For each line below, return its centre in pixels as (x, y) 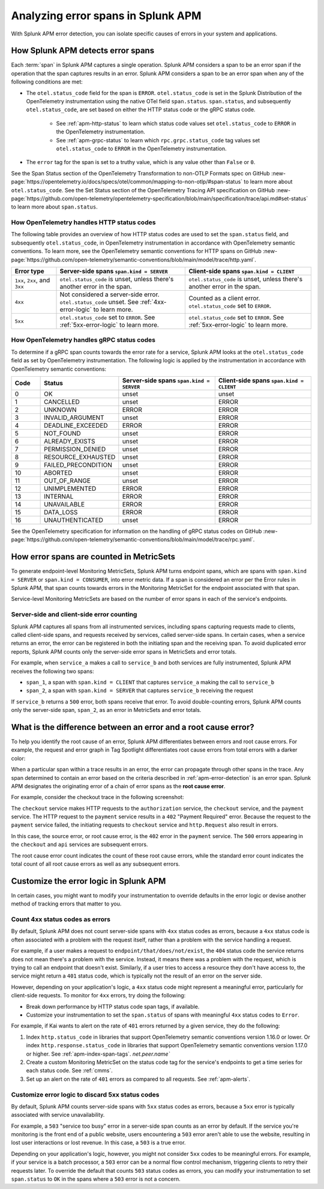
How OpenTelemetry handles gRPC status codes (83, 340)
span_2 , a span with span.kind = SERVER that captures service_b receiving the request (139, 690)
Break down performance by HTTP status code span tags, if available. (113, 1006)
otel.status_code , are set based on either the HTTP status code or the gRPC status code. (141, 110)
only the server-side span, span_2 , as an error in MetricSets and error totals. (106, 710)
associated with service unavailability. (58, 1115)
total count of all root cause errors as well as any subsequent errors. (95, 864)
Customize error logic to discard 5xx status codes (85, 1095)
